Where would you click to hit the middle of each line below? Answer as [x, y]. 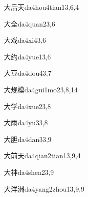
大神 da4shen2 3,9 [29, 172]
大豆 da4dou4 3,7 [28, 73]
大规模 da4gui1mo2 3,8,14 [41, 89]
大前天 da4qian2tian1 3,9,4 [42, 155]
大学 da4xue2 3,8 [28, 106]
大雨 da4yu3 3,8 [26, 123]
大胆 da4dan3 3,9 [28, 139]
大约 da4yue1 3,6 [28, 56]
